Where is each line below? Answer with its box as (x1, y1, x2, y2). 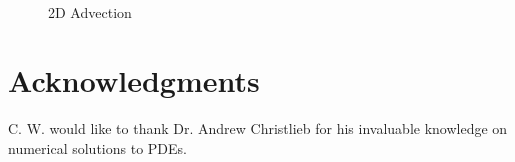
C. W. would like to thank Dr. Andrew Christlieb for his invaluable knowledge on (8, 118, 508, 139)
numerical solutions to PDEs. (8, 137, 187, 158)
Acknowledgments (8, 60, 260, 101)
